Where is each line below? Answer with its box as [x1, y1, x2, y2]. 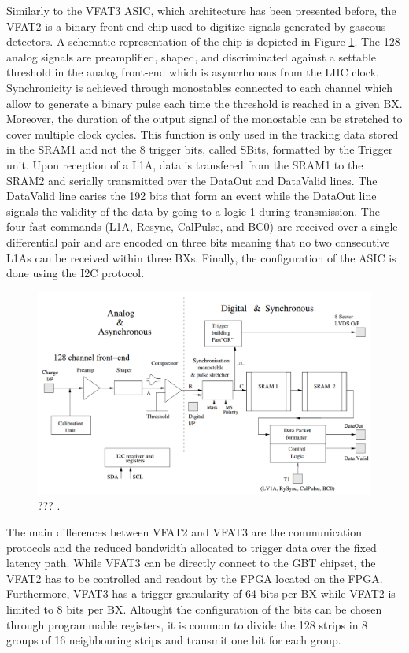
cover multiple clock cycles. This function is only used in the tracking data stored [6, 125, 399, 142]
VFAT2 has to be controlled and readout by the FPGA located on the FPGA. [6, 570, 383, 586]
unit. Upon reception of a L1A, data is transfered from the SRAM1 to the [6, 156, 363, 173]
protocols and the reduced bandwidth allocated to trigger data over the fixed [6, 539, 377, 555]
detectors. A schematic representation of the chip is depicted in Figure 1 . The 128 [6, 33, 400, 50]
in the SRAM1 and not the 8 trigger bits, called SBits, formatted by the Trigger [6, 141, 393, 158]
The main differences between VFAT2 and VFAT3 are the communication [6, 524, 363, 540]
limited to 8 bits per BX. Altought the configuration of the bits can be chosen [6, 600, 382, 617]
